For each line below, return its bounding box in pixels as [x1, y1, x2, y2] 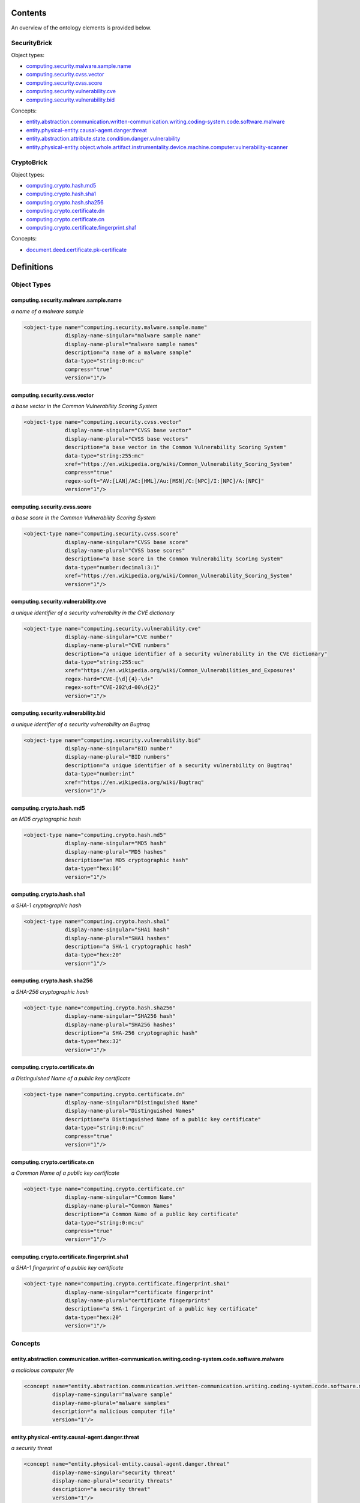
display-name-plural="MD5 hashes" [65, 848, 166, 855]
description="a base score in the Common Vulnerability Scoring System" [65, 556, 283, 562]
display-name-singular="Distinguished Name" [65, 1099, 198, 1106]
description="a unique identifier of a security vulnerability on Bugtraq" [65, 762, 293, 769]
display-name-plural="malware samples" [52, 1400, 170, 1406]
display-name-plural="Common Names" [65, 1202, 173, 1209]
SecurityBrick [11, 39, 52, 47]
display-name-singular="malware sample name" [65, 332, 201, 339]
